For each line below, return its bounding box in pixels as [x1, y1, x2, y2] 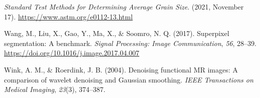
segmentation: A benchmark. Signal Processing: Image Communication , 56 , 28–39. [4, 37, 256, 48]
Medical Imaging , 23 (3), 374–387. [4, 84, 106, 94]
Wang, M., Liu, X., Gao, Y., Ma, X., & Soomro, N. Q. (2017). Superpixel [4, 28, 229, 38]
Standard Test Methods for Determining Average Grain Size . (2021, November [4, 1, 244, 11]
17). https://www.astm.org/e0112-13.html [4, 11, 133, 21]
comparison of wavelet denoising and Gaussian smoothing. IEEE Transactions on [4, 74, 253, 84]
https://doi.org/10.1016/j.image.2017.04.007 [4, 47, 140, 58]
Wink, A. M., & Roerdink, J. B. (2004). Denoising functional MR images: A [4, 64, 238, 74]
